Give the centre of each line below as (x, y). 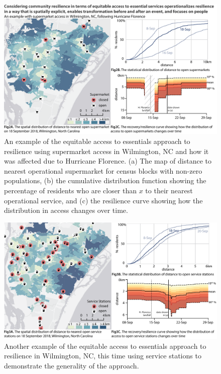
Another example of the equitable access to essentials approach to (105, 346)
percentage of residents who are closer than (71, 190)
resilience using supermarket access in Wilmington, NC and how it (106, 151)
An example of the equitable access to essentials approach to (97, 141)
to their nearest (169, 190)
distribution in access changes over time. (66, 210)
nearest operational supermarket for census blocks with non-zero (103, 170)
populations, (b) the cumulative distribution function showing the (105, 180)
